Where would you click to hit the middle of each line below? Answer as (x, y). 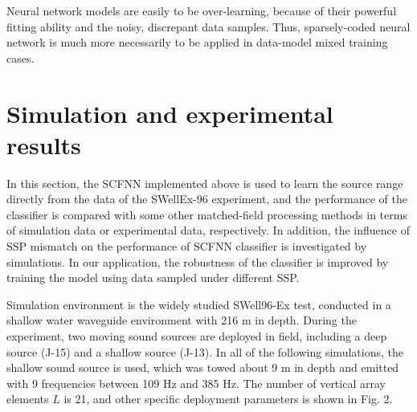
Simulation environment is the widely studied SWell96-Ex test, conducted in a (199, 304)
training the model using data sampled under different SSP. (153, 277)
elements (28, 399)
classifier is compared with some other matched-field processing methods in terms (207, 214)
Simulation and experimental (170, 113)
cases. (20, 57)
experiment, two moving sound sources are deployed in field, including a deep (197, 336)
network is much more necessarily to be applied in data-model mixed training (197, 42)
